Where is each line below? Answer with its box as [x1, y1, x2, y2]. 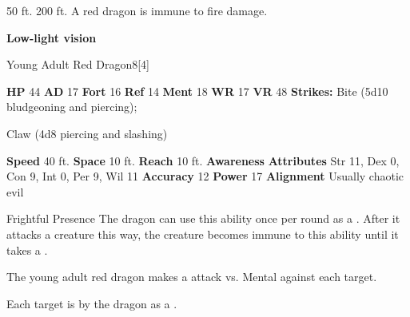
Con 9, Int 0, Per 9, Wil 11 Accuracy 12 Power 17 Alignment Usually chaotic [6, 168, 404, 184]
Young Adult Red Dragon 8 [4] [6, 56, 149, 73]
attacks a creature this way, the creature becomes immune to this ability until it [6, 225, 399, 242]
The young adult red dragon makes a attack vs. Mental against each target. [6, 268, 377, 285]
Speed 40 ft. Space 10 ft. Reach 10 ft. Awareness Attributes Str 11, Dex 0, [6, 152, 400, 168]
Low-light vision [6, 29, 97, 46]
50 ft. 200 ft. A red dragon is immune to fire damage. [6, 2, 268, 18]
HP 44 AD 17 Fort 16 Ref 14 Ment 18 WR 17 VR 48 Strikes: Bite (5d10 [6, 82, 388, 99]
